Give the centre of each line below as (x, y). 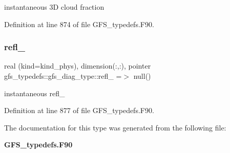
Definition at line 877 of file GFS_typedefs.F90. (79, 110)
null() (142, 76)
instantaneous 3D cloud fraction (54, 7)
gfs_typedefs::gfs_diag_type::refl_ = (63, 76)
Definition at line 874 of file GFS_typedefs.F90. (79, 24)
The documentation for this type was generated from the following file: (115, 127)
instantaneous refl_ (35, 93)
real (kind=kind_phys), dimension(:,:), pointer (78, 66)
